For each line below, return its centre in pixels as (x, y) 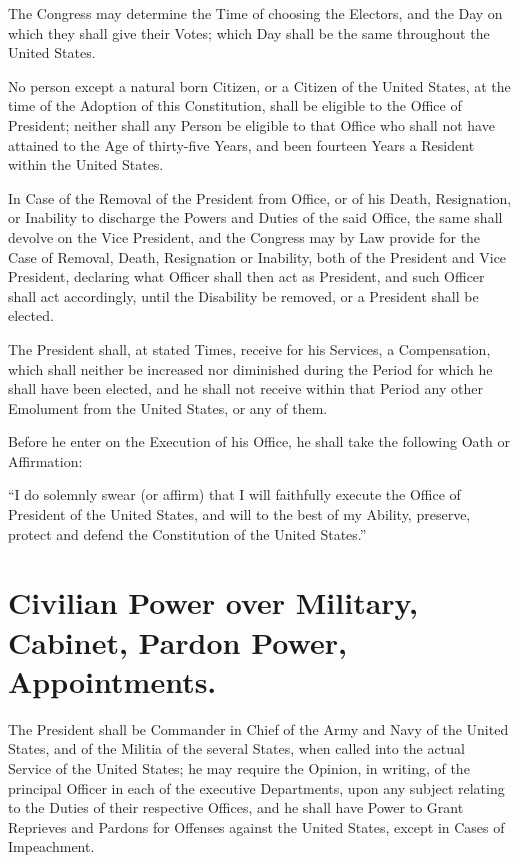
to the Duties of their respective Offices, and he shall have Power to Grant (236, 807)
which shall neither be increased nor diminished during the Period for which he (250, 368)
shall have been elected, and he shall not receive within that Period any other (245, 388)
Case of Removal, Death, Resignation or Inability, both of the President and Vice (257, 256)
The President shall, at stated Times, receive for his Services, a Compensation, (249, 348)
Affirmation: (45, 460)
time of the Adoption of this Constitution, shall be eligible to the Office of (235, 105)
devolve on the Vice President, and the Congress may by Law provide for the (244, 236)
